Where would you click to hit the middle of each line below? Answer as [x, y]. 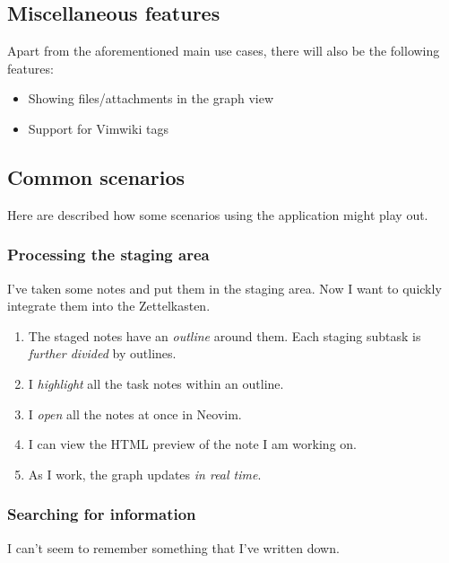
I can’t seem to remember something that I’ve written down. [173, 547]
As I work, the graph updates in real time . [145, 474]
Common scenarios [96, 176]
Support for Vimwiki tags [98, 128]
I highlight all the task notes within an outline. [156, 383]
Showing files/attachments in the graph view [151, 98]
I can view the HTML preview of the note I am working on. [192, 444]
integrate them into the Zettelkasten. [109, 306]
